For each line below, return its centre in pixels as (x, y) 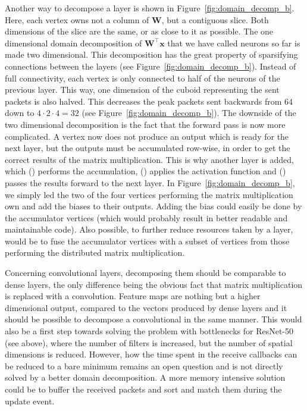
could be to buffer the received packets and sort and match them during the (143, 389)
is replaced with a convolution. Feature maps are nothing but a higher (133, 296)
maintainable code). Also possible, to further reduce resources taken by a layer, (149, 229)
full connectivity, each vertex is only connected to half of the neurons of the (142, 78)
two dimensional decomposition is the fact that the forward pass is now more (145, 124)
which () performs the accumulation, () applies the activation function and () (145, 171)
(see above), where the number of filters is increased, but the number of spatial (149, 342)
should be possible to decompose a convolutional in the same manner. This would (153, 319)
